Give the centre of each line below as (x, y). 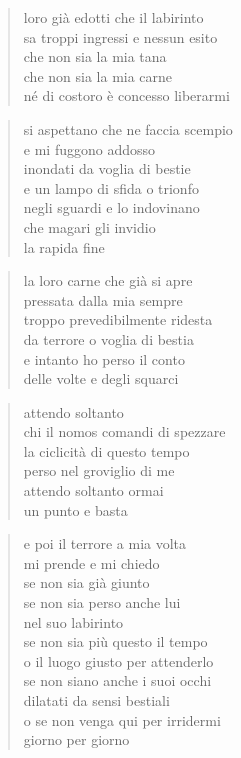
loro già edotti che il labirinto (113, 17)
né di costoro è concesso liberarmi (126, 95)
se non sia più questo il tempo (115, 641)
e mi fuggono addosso (89, 148)
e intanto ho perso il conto (104, 358)
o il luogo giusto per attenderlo (118, 660)
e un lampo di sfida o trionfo (111, 187)
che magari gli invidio (89, 226)
